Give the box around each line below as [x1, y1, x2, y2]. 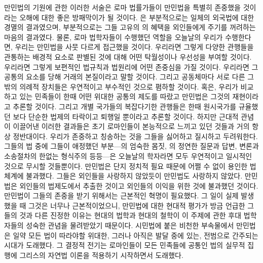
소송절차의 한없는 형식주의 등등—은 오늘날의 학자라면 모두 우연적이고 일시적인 [4, 150, 252, 161]
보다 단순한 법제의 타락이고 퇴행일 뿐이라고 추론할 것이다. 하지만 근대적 [13, 111, 239, 121]
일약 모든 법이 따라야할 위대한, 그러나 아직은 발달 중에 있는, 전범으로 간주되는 [13, 230, 258, 240]
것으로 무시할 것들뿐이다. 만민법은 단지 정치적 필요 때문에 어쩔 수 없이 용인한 [4, 160, 248, 171]
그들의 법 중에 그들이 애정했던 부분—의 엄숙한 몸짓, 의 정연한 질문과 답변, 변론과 [4, 141, 259, 151]
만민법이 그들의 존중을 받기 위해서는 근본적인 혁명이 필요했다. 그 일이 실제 [4, 190, 239, 201]
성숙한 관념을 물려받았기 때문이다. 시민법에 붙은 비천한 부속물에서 [26, 220, 234, 231]
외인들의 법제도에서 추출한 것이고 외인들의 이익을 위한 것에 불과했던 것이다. [19, 180, 258, 191]
